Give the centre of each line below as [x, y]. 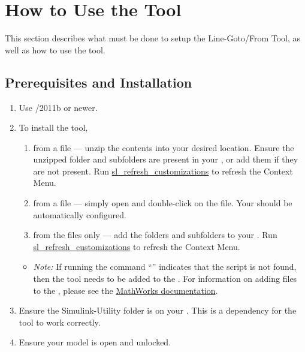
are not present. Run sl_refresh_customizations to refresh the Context [163, 171]
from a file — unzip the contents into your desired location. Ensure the [164, 147]
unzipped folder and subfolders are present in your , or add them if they [166, 159]
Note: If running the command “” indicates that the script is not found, [165, 267]
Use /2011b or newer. [58, 107]
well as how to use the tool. [55, 49]
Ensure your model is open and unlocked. [95, 342]
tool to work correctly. [60, 322]
